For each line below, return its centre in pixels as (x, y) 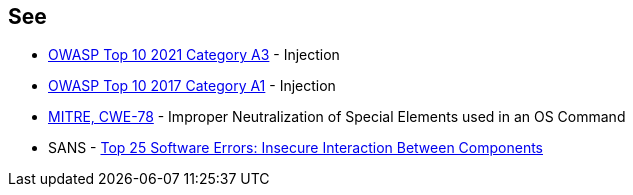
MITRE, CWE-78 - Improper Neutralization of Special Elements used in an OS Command (337, 117)
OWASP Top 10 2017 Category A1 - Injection (192, 86)
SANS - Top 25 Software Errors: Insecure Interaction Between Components (295, 148)
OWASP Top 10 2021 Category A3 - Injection (194, 55)
